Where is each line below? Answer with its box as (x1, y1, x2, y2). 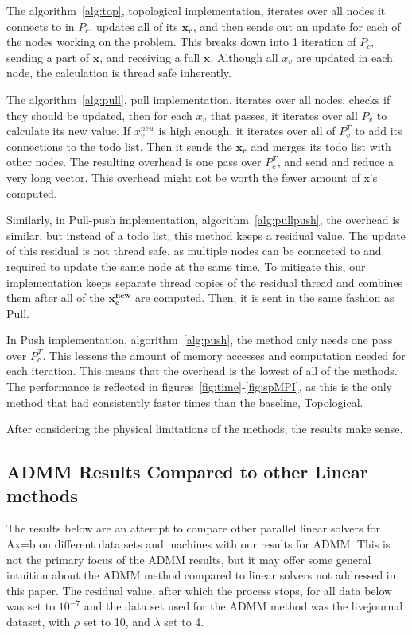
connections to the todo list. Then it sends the (6, 137, 232, 154)
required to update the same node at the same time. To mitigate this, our (6, 257, 366, 274)
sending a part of (6, 48, 89, 65)
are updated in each (296, 48, 393, 65)
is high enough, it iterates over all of (158, 122, 336, 139)
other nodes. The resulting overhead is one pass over (6, 153, 262, 170)
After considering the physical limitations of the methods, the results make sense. (6, 420, 403, 437)
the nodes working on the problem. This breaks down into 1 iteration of (6, 33, 356, 50)
